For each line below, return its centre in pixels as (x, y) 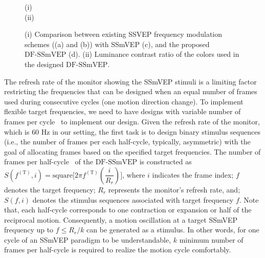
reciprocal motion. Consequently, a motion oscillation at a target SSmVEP (121, 219)
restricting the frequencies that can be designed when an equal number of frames (131, 91)
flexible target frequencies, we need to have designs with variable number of (123, 111)
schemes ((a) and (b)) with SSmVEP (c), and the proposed (117, 44)
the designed (44, 64)
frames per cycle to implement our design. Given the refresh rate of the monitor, (132, 121)
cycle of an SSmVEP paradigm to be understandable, (88, 239)
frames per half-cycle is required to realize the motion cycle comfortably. (118, 250)
